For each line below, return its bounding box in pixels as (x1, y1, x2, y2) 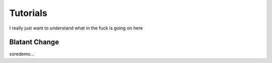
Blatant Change (9, 38, 59, 46)
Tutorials (9, 7, 47, 18)
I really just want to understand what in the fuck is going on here (9, 25, 143, 31)
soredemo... (9, 51, 35, 57)
